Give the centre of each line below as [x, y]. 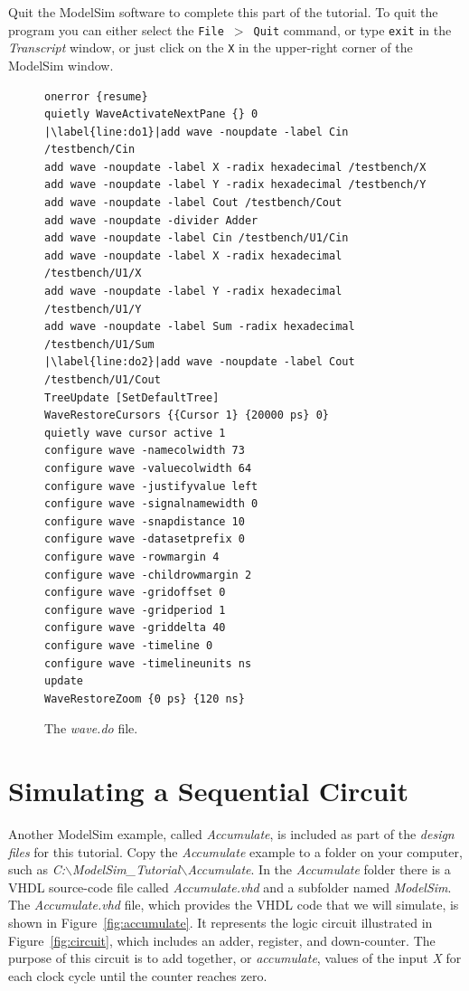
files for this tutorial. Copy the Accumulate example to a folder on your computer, [235, 851]
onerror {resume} [96, 96]
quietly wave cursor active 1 [135, 433]
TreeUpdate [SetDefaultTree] [132, 397]
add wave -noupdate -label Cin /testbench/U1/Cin [197, 238]
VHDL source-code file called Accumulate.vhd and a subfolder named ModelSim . [230, 887]
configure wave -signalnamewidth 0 [151, 504]
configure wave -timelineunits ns [148, 663]
